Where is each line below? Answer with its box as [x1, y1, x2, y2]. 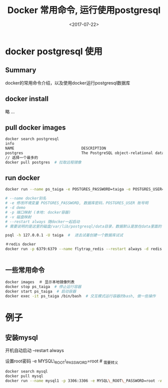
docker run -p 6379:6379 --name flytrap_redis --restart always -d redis [5, 246, 162, 251]
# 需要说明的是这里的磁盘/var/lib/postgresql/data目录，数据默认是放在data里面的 [5, 223, 162, 229]
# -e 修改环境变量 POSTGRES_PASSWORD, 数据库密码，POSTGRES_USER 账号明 [5, 200, 148, 205]
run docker [5, 173, 40, 182]
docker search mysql [5, 369, 48, 374]
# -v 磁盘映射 [5, 214, 31, 219]
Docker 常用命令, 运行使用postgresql [7, 4, 161, 16]
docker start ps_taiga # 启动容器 [5, 288, 76, 294]
